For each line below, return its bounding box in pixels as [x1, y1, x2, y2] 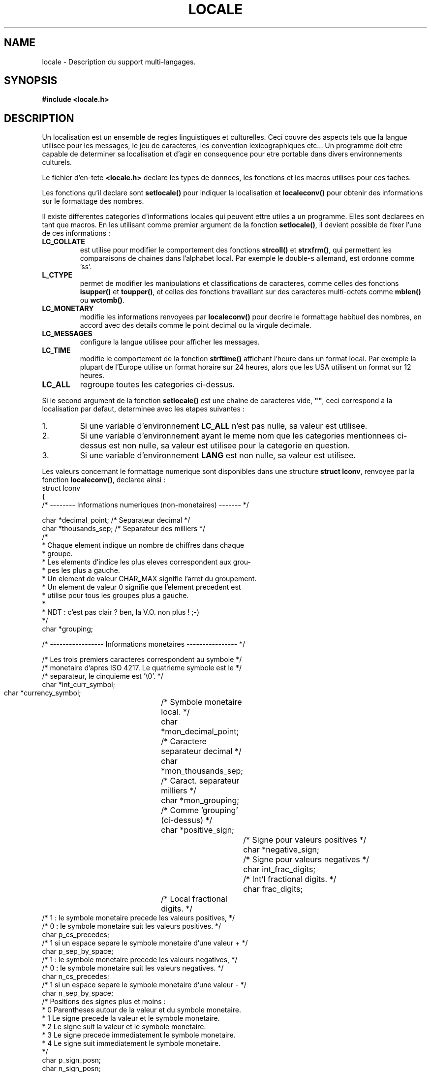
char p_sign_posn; [42, 1056, 101, 1065]
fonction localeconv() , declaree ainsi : [42, 475, 166, 484]
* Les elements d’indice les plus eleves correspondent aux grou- [42, 558, 251, 567]
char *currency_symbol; [4, 689, 81, 697]
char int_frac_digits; [243, 864, 316, 875]
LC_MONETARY [42, 304, 94, 313]
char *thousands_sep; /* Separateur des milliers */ [42, 524, 206, 533]
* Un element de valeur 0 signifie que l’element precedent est [42, 583, 241, 592]
